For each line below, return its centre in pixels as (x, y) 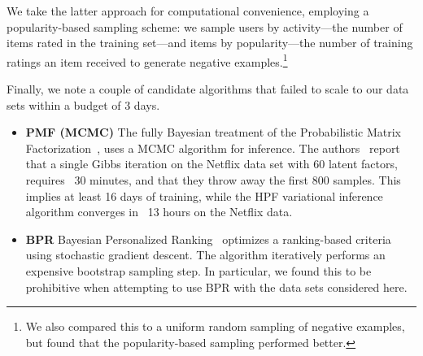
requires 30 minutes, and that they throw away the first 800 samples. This (213, 180)
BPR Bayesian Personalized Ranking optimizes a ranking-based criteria (208, 239)
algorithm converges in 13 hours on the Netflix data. (159, 212)
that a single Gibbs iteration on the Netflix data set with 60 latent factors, (211, 164)
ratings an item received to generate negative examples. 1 (147, 60)
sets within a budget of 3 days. (83, 104)
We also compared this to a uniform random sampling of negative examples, (215, 326)
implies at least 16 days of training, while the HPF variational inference (204, 195)
